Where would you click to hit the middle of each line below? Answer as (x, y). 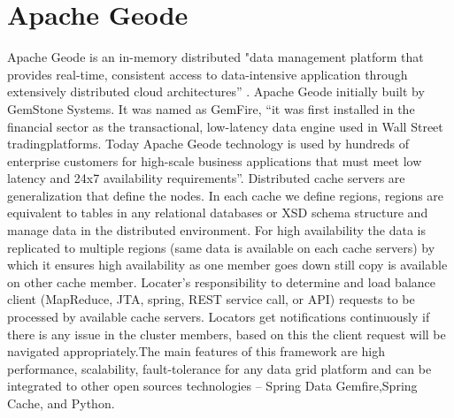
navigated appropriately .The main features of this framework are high (196, 351)
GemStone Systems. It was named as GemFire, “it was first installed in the (211, 108)
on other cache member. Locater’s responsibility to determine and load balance (221, 281)
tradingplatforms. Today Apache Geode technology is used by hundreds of (208, 144)
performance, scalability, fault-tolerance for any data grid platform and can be (219, 368)
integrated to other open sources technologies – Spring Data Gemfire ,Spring (212, 386)
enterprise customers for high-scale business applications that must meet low (215, 160)
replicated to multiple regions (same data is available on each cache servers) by (221, 247)
